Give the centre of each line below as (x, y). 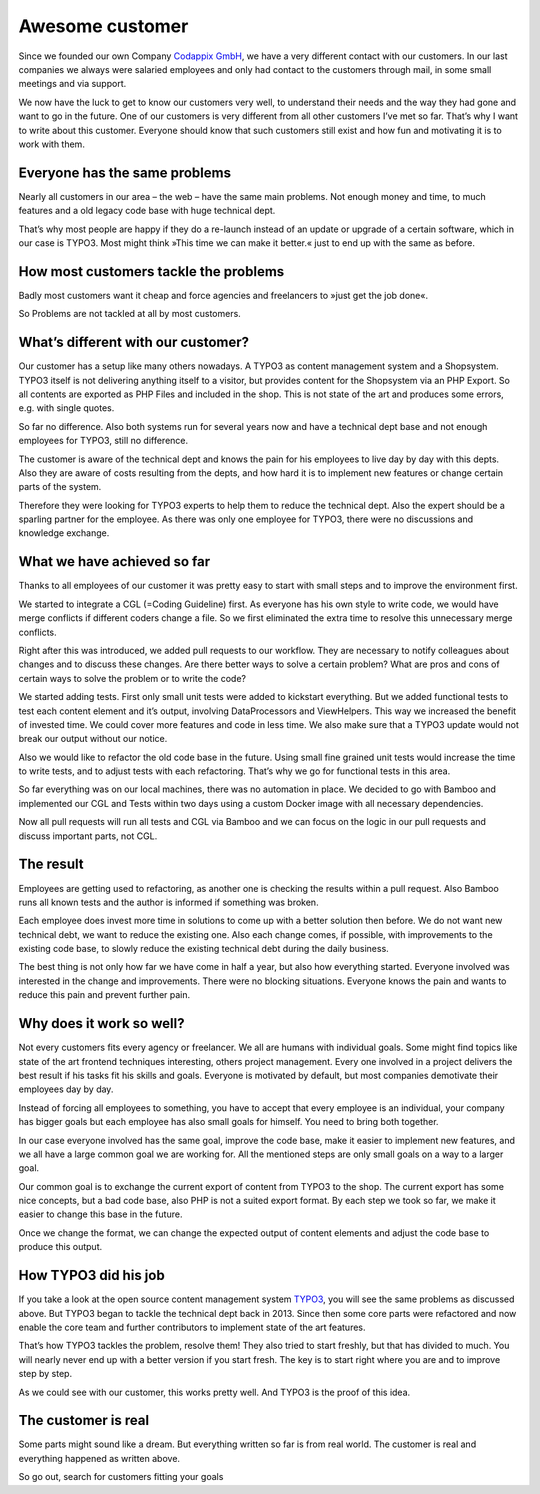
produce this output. (60, 1247)
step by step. (45, 1374)
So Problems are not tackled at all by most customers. (130, 314)
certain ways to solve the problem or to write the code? (132, 678)
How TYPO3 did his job (91, 1275)
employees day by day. (66, 1089)
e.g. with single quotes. (66, 408)
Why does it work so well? (101, 1023)
